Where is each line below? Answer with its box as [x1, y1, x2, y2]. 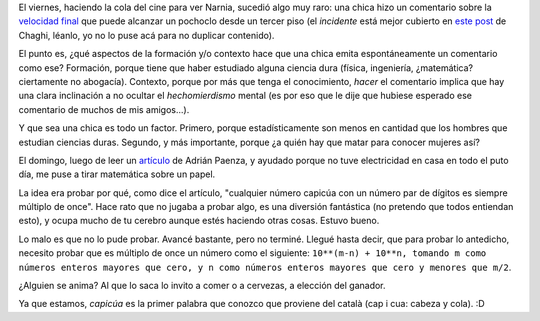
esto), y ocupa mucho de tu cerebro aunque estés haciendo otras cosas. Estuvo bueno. [18, 215, 380, 227]
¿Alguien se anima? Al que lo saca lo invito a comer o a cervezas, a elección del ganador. [18, 280, 386, 292]
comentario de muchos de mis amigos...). [18, 103, 190, 115]
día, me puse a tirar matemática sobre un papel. [18, 168, 216, 180]
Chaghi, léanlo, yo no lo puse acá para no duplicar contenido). [18, 29, 275, 41]
